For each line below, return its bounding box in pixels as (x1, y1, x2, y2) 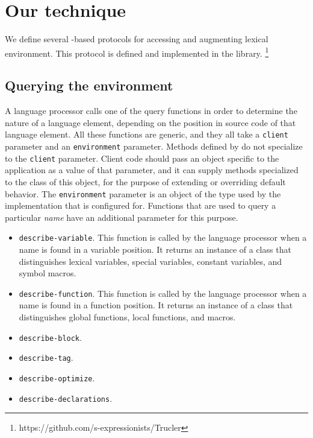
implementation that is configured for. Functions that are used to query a (5, 199, 276, 212)
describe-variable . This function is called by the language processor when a (19, 231, 307, 244)
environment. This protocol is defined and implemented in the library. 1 (5, 45, 269, 59)
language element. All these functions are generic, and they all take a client (5, 128, 288, 141)
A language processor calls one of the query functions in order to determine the (5, 104, 297, 117)
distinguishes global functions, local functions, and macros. (19, 311, 236, 323)
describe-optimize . (19, 371, 95, 384)
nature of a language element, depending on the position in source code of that (5, 116, 296, 129)
